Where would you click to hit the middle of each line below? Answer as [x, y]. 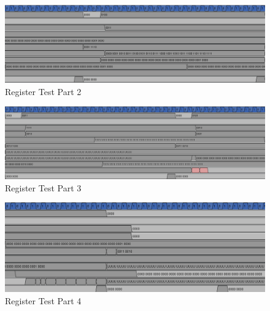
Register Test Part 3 [43, 187]
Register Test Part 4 [43, 301]
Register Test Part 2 [43, 91]
